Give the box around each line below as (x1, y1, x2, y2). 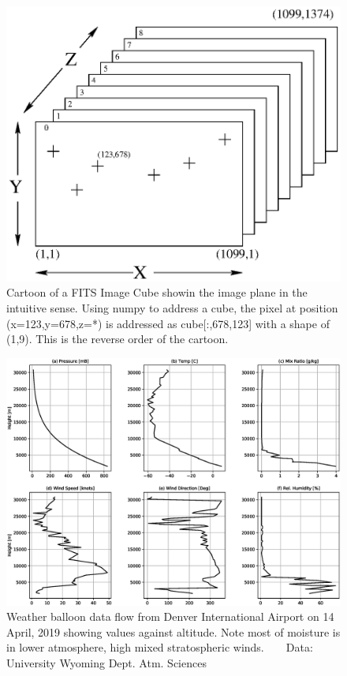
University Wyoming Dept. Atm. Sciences (6, 654, 207, 670)
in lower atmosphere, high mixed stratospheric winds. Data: (6, 639, 313, 655)
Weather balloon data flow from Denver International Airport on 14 (6, 608, 334, 625)
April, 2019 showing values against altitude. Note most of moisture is (6, 623, 341, 640)
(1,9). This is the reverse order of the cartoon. (6, 331, 229, 347)
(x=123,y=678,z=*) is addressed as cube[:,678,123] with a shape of (6, 315, 330, 331)
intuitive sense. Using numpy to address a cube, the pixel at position (6, 299, 338, 316)
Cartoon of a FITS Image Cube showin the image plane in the (6, 284, 308, 301)
